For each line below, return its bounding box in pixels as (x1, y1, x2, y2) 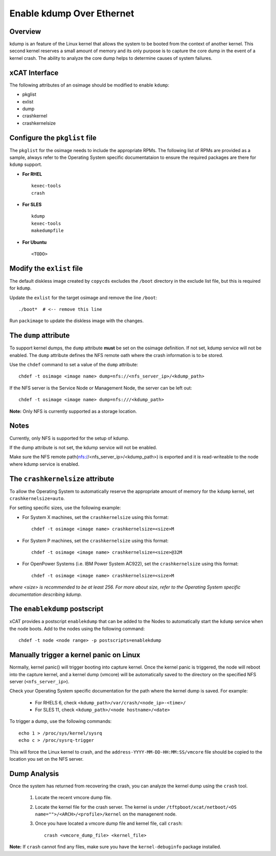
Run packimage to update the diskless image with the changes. (9, 318, 144, 324)
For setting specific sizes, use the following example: (9, 505, 121, 511)
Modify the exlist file (9, 264, 83, 273)
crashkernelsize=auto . (9, 495, 65, 502)
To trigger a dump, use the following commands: (9, 718, 112, 724)
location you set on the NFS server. (9, 756, 84, 762)
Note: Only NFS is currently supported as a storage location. (9, 408, 137, 414)
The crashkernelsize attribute (9, 474, 114, 483)
